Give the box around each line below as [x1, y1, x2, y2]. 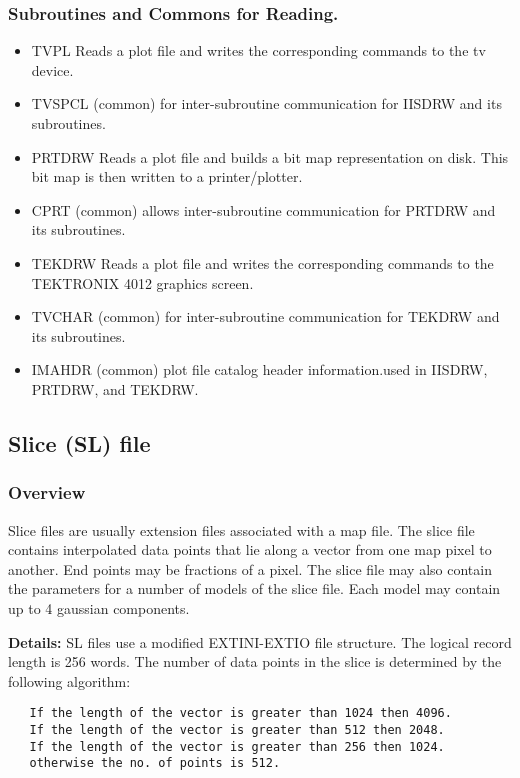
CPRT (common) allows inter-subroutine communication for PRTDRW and [31, 199, 496, 220]
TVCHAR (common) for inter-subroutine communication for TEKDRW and [31, 306, 500, 327]
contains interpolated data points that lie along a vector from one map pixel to [8, 539, 492, 560]
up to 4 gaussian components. [8, 597, 190, 618]
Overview [8, 480, 86, 505]
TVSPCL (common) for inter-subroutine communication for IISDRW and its [31, 93, 502, 114]
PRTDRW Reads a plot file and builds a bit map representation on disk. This [31, 146, 509, 167]
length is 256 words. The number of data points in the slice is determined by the [8, 651, 502, 672]
